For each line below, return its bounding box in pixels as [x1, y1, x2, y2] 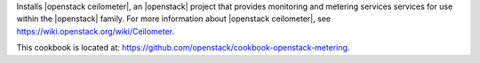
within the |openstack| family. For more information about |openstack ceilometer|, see [16, 13, 332, 24]
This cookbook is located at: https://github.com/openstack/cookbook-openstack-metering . [16, 43, 350, 53]
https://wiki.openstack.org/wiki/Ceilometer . [16, 26, 175, 36]
